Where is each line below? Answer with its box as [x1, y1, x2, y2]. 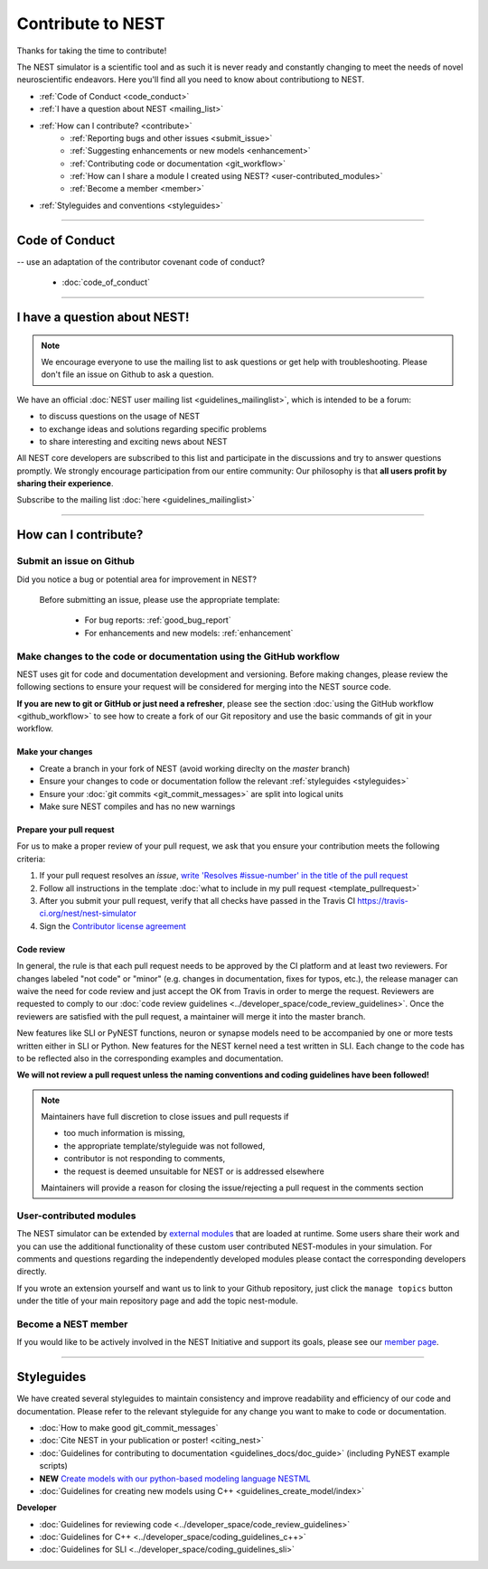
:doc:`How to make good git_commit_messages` [39, 1422, 219, 1433]
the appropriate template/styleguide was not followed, [63, 1140, 266, 1151]
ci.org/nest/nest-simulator [39, 908, 137, 919]
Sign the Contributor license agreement [39, 920, 187, 931]
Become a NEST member [16, 1318, 128, 1330]
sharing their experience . [16, 478, 114, 489]
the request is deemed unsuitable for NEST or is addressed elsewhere [63, 1166, 324, 1177]
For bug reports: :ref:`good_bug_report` [84, 615, 231, 625]
